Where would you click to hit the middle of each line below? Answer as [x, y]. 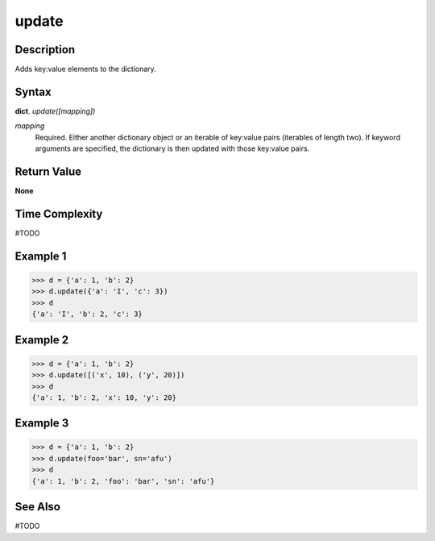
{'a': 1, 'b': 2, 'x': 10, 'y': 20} [104, 397]
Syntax [33, 92]
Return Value [48, 171]
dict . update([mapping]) [55, 111]
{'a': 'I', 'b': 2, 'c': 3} [87, 314]
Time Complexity [59, 214]
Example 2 [41, 340]
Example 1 [41, 256]
